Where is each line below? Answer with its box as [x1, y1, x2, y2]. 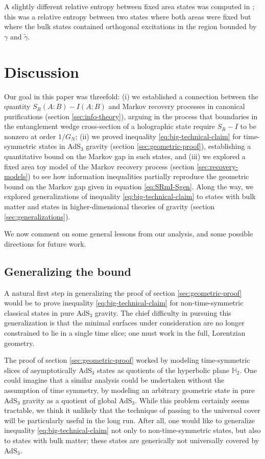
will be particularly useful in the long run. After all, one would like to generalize [4, 414, 255, 425]
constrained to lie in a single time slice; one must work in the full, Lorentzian [4, 327, 246, 338]
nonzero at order [4, 130, 56, 141]
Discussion [4, 61, 79, 82]
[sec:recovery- [197, 161, 238, 171]
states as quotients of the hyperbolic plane [97, 364, 230, 375]
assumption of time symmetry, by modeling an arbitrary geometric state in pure [4, 384, 255, 395]
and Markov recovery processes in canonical [108, 101, 245, 112]
